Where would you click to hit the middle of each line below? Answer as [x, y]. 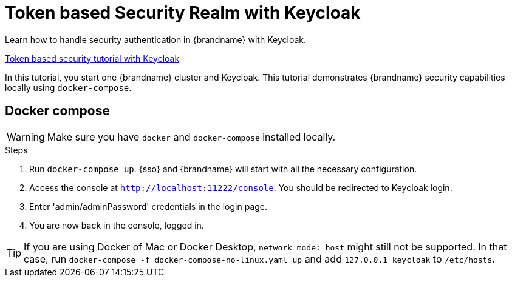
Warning [26, 137]
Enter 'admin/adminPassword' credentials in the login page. [148, 206]
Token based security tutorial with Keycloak [92, 58]
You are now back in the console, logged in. [117, 225]
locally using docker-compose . [68, 87]
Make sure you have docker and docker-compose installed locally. [191, 137]
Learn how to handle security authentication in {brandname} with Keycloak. [155, 39]
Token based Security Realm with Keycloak [183, 13]
